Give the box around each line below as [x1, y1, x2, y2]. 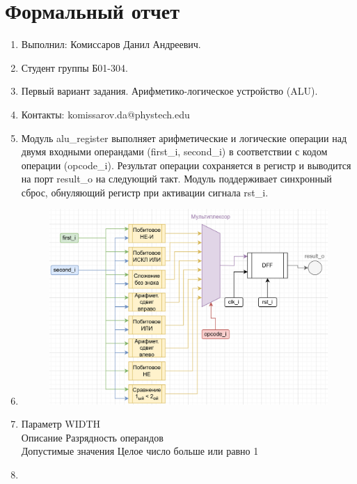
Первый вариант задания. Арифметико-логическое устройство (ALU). [21, 84, 318, 98]
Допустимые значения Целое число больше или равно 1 [21, 444, 259, 458]
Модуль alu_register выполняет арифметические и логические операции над [21, 130, 347, 145]
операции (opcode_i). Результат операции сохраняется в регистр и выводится [21, 157, 351, 172]
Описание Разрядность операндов [21, 430, 164, 444]
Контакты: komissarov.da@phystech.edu [21, 107, 190, 121]
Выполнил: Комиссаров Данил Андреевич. [21, 37, 201, 52]
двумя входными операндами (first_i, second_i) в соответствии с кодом [21, 144, 328, 159]
